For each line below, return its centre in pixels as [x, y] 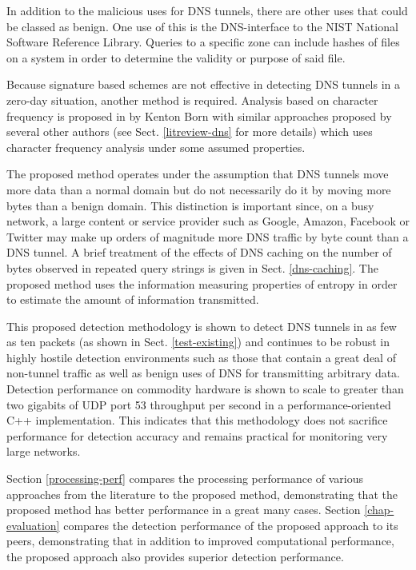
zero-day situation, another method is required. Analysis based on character [192, 100]
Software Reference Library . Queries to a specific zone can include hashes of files [203, 42]
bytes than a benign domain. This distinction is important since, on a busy [190, 205]
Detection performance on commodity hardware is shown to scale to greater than [205, 389]
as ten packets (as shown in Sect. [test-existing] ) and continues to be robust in [198, 342]
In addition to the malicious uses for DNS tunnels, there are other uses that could [207, 10]
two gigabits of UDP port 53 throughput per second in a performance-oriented [199, 404]
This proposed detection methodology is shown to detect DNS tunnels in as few [202, 326]
